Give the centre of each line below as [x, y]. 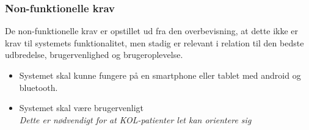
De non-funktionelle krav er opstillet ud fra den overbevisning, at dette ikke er [152, 31]
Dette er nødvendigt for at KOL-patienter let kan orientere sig [135, 119]
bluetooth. [38, 87]
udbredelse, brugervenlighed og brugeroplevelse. [94, 55]
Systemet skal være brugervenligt [82, 108]
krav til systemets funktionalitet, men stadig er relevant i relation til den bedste [154, 42]
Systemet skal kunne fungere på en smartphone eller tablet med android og [160, 75]
